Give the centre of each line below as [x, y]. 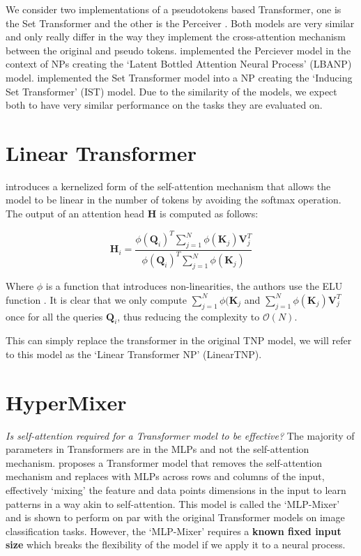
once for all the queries [54, 316]
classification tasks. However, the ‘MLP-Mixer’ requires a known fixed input [174, 531]
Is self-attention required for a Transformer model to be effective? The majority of [180, 435]
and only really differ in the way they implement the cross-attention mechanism [176, 37]
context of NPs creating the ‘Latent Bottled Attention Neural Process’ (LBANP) [179, 64]
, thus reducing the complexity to [189, 316]
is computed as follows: [209, 214]
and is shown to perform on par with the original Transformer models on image [175, 517]
